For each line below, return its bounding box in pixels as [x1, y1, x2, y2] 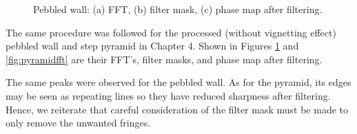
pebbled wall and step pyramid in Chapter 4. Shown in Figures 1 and [6, 38, 299, 53]
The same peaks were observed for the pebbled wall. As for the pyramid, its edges [6, 75, 351, 89]
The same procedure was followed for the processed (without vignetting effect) [6, 25, 336, 39]
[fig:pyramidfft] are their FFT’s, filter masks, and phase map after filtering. [6, 52, 323, 66]
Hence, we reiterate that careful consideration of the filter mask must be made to [6, 102, 348, 116]
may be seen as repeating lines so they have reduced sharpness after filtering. [6, 88, 331, 102]
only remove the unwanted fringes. [6, 115, 151, 130]
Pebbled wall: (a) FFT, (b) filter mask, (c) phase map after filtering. [33, 2, 323, 16]
